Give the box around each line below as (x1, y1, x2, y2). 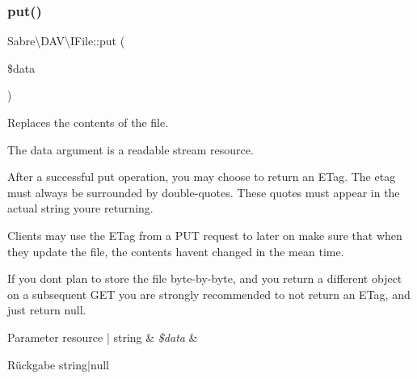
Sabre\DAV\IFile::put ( (7, 32, 125, 49)
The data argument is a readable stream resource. (7, 141, 254, 158)
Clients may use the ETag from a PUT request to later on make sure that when (7, 226, 402, 243)
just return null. (7, 301, 86, 318)
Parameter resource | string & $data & (7, 328, 198, 345)
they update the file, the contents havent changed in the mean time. (7, 242, 344, 259)
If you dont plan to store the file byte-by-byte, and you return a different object (7, 270, 402, 287)
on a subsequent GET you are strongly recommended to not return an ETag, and (7, 285, 411, 302)
